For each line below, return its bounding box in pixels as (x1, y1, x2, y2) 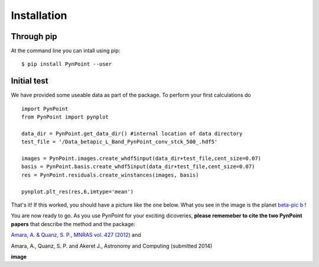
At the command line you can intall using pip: (11, 47, 121, 54)
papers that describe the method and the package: (11, 220, 136, 227)
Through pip (11, 31, 57, 41)
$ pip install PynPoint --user (21, 61, 112, 67)
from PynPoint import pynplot (21, 114, 109, 121)
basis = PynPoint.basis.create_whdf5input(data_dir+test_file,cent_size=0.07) (21, 163, 255, 170)
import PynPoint (21, 105, 69, 112)
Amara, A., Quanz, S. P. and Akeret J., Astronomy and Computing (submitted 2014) (11, 242, 213, 249)
